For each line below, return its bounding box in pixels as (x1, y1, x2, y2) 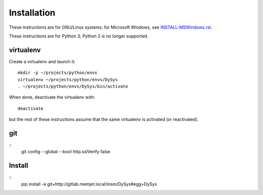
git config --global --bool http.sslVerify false (21, 149, 111, 155)
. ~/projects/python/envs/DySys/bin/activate (18, 84, 129, 89)
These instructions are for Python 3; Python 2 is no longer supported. (9, 33, 149, 39)
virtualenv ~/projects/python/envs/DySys (18, 77, 118, 82)
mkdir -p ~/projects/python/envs (18, 70, 97, 75)
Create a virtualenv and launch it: (9, 58, 75, 64)
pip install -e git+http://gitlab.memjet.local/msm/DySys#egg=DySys (21, 181, 157, 187)
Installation (9, 7, 56, 18)
